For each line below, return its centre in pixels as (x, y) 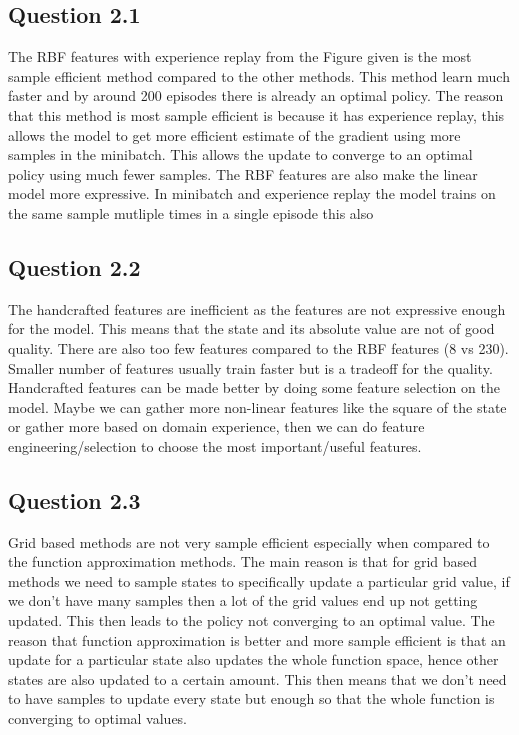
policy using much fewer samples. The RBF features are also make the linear (243, 173)
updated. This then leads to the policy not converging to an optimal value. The (251, 620)
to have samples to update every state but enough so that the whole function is (251, 698)
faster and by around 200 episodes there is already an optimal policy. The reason (256, 95)
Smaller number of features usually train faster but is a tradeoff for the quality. (250, 367)
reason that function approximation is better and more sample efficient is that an (257, 639)
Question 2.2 (74, 266)
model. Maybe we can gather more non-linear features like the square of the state (257, 406)
